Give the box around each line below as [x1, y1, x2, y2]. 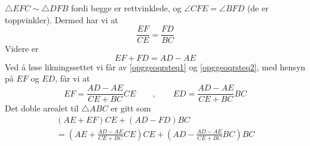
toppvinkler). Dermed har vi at [5, 13, 118, 26]
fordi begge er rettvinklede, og [70, 2, 182, 14]
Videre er [5, 42, 39, 55]
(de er [247, 2, 269, 14]
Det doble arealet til [5, 102, 79, 114]
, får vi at [55, 72, 90, 85]
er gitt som [111, 102, 151, 114]
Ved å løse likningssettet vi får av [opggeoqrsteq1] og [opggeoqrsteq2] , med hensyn [5, 60, 306, 73]
